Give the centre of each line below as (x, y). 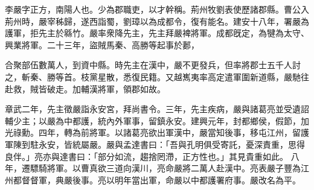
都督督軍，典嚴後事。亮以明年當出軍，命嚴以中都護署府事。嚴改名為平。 (157, 179)
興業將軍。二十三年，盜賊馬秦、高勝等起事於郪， (102, 44)
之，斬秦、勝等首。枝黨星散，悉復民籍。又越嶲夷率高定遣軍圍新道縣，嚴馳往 (157, 76)
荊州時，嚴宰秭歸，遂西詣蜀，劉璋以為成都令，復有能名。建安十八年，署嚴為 (157, 21)
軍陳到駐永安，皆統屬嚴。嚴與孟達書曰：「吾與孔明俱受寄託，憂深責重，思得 (155, 144)
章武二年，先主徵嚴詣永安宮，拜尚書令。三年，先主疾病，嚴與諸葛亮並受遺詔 (157, 109)
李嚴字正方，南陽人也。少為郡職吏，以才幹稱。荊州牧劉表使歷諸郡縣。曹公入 (157, 9)
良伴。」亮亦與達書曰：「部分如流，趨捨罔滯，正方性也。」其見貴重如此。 (146, 156)
